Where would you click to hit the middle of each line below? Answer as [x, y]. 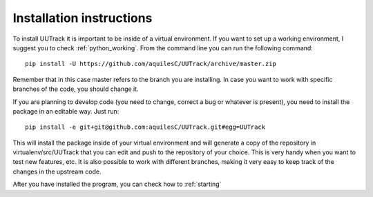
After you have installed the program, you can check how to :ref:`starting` [117, 184]
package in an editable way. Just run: [66, 111]
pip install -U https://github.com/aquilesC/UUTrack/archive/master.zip [151, 64]
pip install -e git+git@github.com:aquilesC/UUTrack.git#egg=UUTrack [145, 127]
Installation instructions [83, 18]
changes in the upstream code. [57, 172]
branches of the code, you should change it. [76, 89]
